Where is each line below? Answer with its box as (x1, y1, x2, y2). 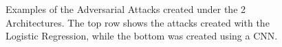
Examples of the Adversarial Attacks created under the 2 (6, 2, 246, 16)
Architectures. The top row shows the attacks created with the (6, 15, 270, 29)
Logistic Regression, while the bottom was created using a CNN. (6, 29, 278, 43)
